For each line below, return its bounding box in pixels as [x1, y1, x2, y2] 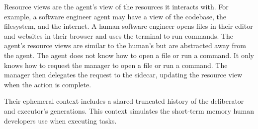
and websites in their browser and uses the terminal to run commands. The [4, 30, 234, 41]
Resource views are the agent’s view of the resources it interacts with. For [4, 1, 229, 11]
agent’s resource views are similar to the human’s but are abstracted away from [4, 40, 246, 51]
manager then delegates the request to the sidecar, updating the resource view [4, 69, 243, 80]
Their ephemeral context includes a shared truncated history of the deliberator [4, 96, 244, 106]
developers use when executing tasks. [4, 115, 117, 126]
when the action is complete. [4, 79, 91, 89]
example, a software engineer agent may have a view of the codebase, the [4, 11, 226, 21]
